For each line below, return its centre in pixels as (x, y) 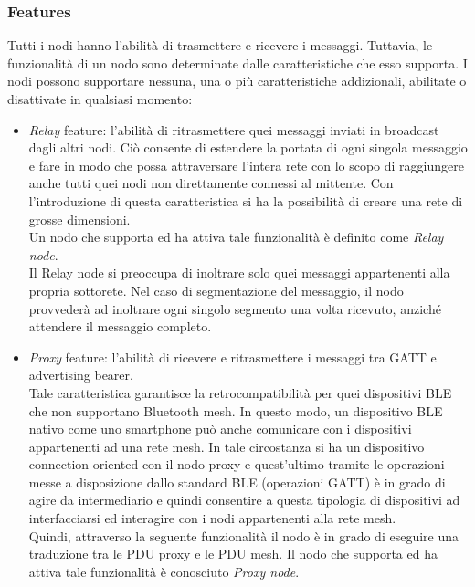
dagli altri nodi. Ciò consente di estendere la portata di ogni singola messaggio (248, 147)
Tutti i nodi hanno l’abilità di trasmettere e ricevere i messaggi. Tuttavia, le (220, 45)
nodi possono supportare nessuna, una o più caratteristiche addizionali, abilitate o (237, 81)
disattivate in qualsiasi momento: (100, 99)
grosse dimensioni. (79, 219)
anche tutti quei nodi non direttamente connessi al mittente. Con (211, 183)
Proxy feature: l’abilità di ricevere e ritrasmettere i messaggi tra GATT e (232, 356)
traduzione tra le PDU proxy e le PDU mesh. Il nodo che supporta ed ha (233, 554)
